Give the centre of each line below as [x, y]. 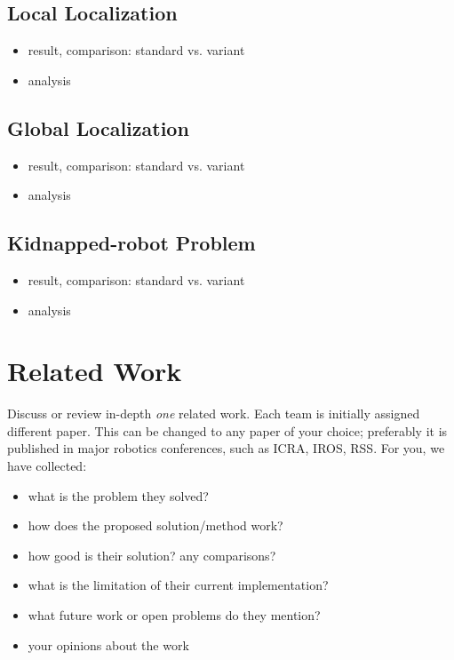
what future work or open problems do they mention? [174, 615]
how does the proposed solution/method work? [155, 525]
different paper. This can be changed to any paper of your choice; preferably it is [227, 430]
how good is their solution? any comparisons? [152, 555]
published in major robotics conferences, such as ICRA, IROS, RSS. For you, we [226, 448]
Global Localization [98, 127]
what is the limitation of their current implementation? [178, 585]
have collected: [47, 466]
